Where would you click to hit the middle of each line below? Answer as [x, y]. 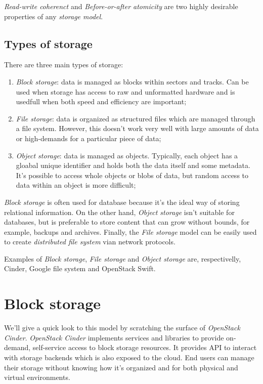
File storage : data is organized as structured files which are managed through [136, 118]
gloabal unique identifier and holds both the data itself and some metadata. [133, 165]
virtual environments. [37, 377]
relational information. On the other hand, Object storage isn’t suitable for [119, 212]
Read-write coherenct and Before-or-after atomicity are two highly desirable [121, 6]
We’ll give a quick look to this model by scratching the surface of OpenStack [122, 328]
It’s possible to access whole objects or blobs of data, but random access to [132, 175]
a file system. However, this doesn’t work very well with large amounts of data [137, 128]
